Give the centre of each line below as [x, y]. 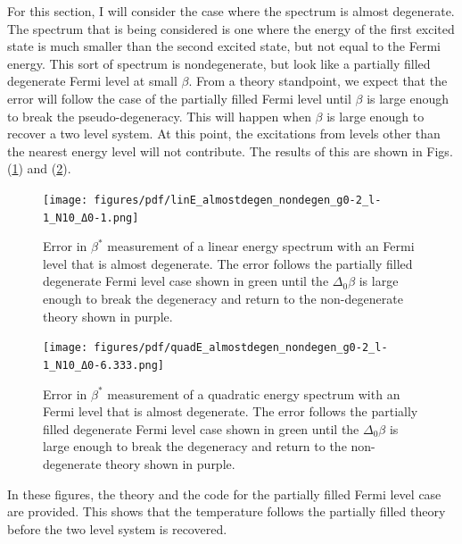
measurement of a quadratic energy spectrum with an [254, 393]
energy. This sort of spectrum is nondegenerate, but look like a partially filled [219, 63]
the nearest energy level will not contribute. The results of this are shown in [215, 151]
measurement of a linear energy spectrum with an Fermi [261, 246]
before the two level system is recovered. [117, 528]
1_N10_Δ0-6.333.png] [104, 365]
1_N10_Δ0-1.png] [91, 218]
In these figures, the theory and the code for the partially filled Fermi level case [224, 494]
